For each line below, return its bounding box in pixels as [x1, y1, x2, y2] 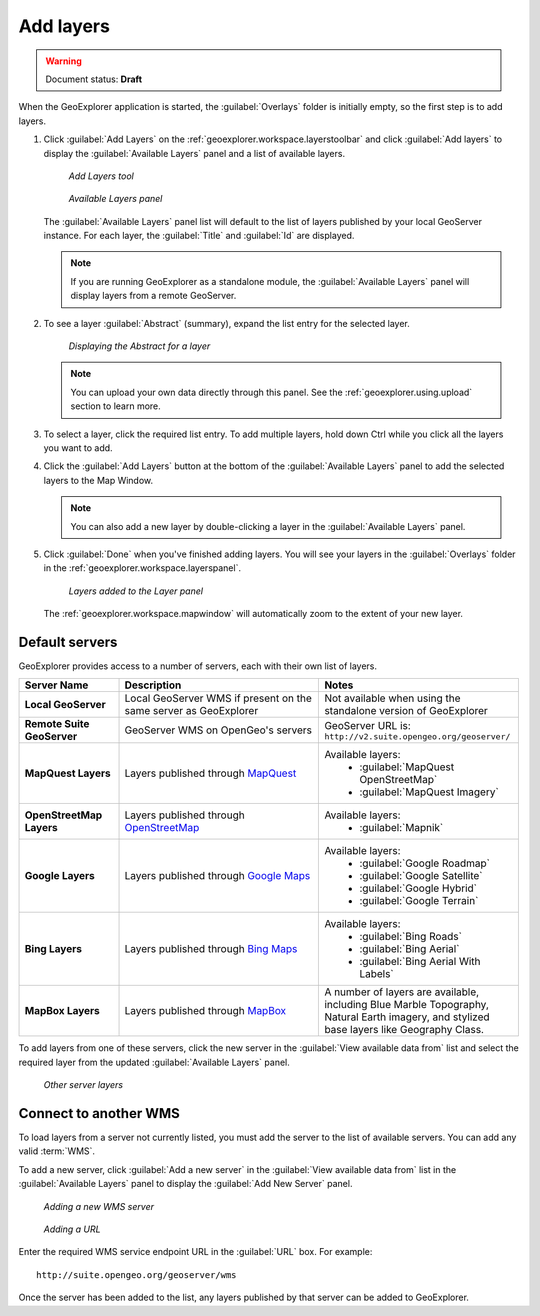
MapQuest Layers [24, 766, 111, 780]
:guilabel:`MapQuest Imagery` [359, 785, 499, 799]
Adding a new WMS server [43, 1200, 155, 1212]
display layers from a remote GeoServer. [70, 290, 237, 302]
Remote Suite [24, 717, 90, 731]
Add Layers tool [68, 170, 134, 182]
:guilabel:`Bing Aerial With [359, 955, 481, 969]
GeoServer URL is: [324, 718, 412, 732]
